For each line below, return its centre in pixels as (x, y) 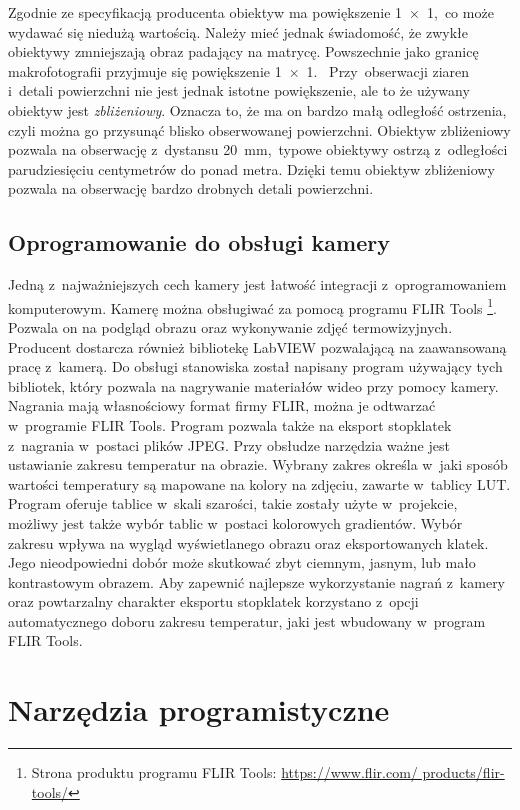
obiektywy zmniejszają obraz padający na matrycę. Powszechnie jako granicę (243, 51)
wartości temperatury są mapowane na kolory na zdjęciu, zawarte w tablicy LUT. (259, 483)
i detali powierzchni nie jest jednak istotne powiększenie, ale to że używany (239, 90)
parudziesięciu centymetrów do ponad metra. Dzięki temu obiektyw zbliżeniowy (251, 168)
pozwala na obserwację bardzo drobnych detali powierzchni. (191, 188)
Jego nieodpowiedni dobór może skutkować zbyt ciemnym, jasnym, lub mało (242, 562)
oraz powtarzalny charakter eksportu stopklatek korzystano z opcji (213, 601)
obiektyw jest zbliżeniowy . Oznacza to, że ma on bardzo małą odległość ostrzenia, (257, 109)
